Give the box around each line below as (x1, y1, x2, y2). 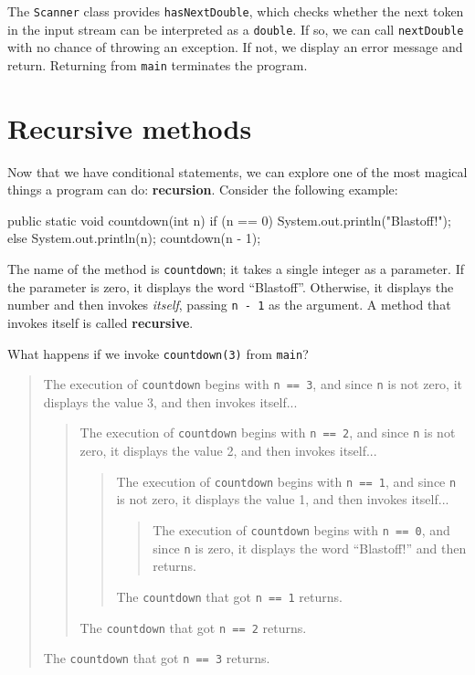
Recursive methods (7, 109, 252, 146)
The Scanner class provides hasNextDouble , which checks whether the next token (7, 2, 464, 20)
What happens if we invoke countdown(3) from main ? (7, 343, 309, 363)
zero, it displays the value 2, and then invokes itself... (79, 441, 377, 460)
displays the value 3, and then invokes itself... (43, 392, 298, 411)
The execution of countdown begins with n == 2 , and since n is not (79, 423, 456, 442)
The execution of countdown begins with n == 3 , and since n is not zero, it (43, 374, 463, 394)
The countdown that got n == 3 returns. (43, 649, 270, 668)
